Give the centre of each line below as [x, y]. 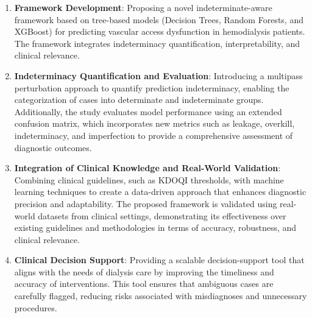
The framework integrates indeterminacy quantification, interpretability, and [157, 43]
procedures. [36, 307]
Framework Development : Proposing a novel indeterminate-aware [143, 7]
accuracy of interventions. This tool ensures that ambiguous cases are [144, 284]
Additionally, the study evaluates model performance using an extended [148, 111]
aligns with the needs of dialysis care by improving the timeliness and [144, 271]
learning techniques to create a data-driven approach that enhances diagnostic [160, 192]
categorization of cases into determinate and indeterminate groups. [139, 100]
